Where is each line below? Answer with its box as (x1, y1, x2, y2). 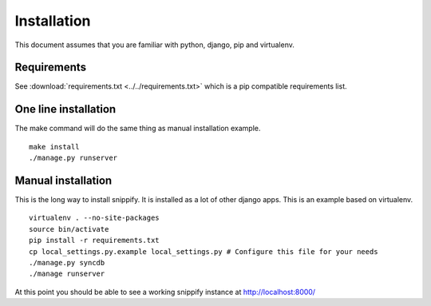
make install (29, 142, 80, 151)
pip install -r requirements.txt (29, 236, 160, 245)
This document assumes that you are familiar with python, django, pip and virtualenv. (14, 40, 295, 50)
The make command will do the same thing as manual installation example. (14, 124, 261, 133)
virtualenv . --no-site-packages (29, 213, 160, 223)
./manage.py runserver (29, 153, 118, 163)
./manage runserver (29, 269, 105, 279)
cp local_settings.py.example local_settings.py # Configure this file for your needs (29, 247, 378, 256)
